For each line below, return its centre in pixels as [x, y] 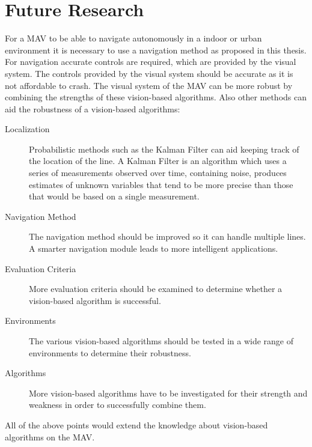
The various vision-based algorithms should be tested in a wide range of [161, 341]
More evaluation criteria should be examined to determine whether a [156, 289]
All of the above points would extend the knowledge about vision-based [136, 424]
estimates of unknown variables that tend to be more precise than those [161, 184]
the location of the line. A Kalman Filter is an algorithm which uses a [158, 161]
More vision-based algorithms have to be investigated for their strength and [168, 393]
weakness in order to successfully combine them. [118, 405]
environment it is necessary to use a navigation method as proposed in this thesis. [156, 50]
